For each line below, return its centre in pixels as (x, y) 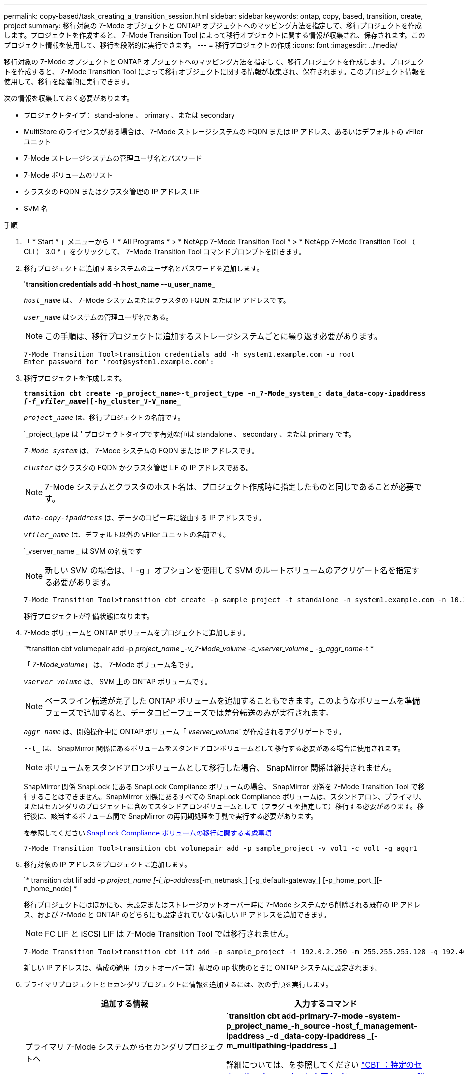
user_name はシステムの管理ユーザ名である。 (98, 317)
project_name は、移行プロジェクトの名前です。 (104, 417)
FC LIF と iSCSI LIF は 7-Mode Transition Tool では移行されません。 (169, 934)
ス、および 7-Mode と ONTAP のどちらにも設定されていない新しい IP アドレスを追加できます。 (177, 914)
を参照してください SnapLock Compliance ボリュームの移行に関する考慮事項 (148, 833)
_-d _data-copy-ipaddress (316, 1036)
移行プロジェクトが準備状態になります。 (89, 616)
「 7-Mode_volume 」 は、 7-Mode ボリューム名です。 (111, 665)
